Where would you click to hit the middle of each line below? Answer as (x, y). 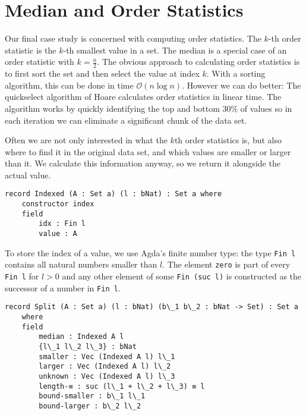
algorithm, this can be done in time (69, 85)
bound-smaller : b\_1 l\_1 (92, 396)
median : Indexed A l (81, 337)
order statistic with (40, 62)
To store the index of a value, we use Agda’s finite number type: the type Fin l (150, 252)
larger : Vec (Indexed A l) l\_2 (105, 367)
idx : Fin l (62, 224)
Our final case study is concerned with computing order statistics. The (133, 38)
